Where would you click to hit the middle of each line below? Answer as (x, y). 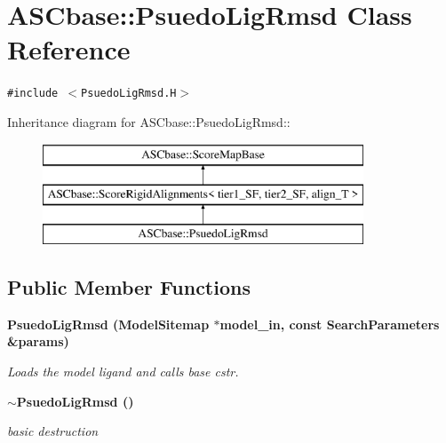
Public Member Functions (129, 286)
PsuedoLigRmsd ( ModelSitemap (108, 324)
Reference (69, 49)
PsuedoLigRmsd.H (129, 94)
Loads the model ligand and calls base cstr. (123, 371)
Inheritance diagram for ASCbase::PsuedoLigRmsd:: (149, 121)
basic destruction (53, 431)
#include (33, 94)
